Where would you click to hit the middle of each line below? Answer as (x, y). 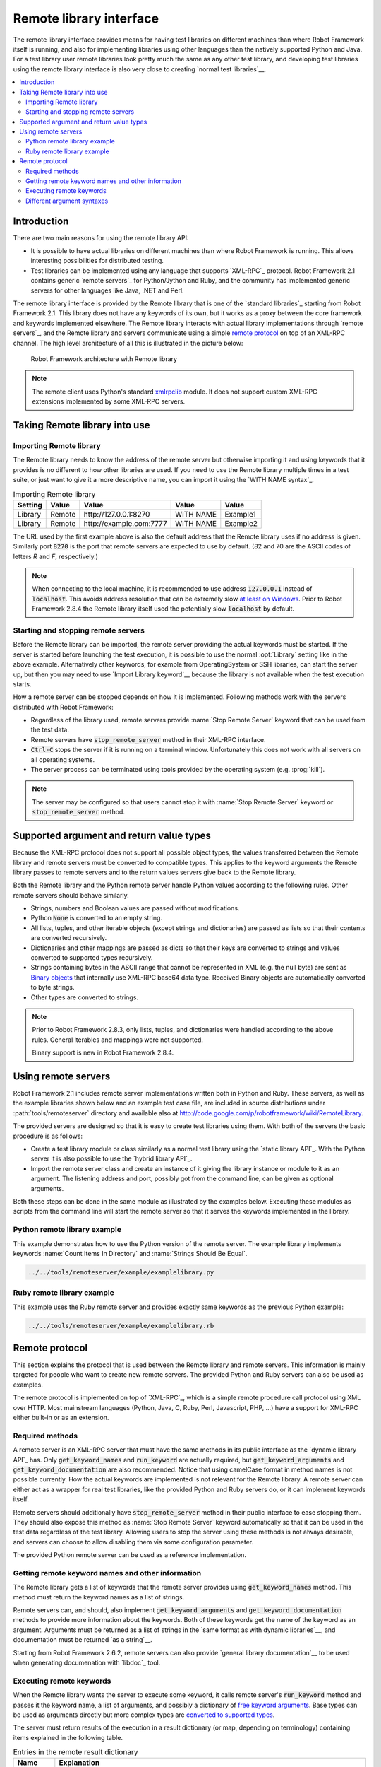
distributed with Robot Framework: (63, 707)
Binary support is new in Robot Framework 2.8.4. (103, 1052)
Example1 (240, 514)
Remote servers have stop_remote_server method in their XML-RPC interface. (148, 739)
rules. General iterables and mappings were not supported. (118, 1040)
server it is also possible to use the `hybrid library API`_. (111, 1158)
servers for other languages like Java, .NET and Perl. (107, 290)
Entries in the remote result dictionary (75, 1752)
